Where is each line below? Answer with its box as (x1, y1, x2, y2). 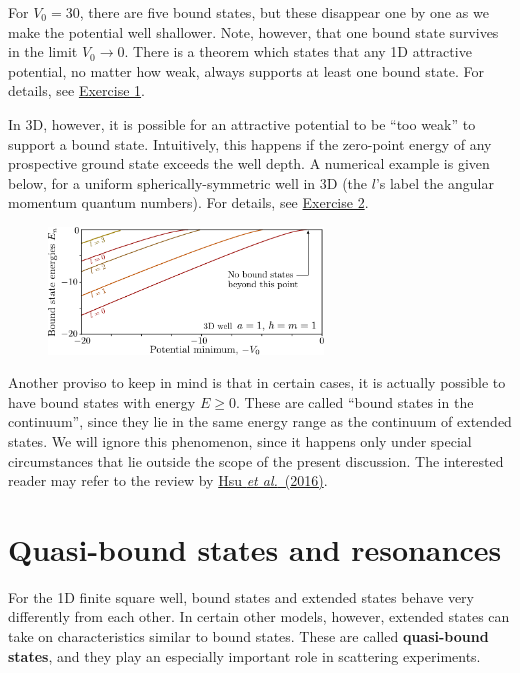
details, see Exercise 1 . (8, 80, 145, 101)
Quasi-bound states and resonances (8, 528, 502, 569)
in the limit (8, 41, 78, 62)
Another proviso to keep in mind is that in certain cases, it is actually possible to (8, 372, 506, 393)
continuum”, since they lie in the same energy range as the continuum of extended (8, 411, 512, 432)
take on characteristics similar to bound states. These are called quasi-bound (8, 626, 489, 647)
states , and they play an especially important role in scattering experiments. (8, 645, 481, 666)
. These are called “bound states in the (235, 391, 474, 412)
